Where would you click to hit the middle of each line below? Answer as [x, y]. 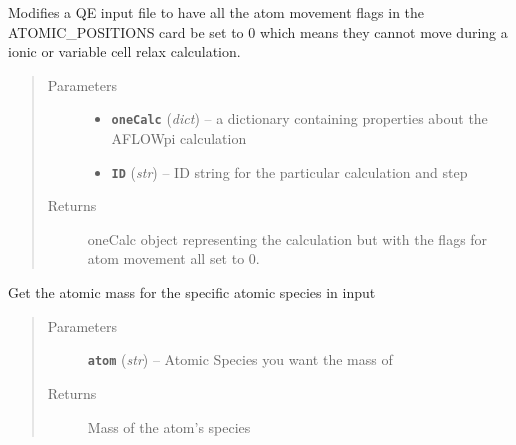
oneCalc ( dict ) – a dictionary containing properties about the [299, 118]
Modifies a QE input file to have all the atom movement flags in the [216, 12]
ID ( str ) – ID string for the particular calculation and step [289, 171]
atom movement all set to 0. [173, 258]
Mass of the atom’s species [169, 426]
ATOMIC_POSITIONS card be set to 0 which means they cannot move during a [258, 31]
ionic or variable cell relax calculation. [124, 51]
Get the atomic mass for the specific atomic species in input [192, 292]
